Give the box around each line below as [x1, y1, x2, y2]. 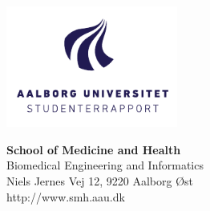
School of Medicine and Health [6, 141, 181, 157]
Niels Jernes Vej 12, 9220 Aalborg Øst [6, 172, 194, 189]
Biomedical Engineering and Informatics [6, 157, 204, 173]
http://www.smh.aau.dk [6, 188, 125, 205]
